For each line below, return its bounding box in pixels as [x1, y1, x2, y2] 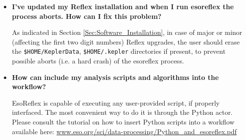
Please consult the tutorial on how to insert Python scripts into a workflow [12, 117, 234, 126]
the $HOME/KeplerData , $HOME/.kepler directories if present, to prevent [12, 46, 226, 56]
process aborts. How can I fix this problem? [12, 11, 162, 21]
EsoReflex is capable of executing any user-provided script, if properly [12, 97, 220, 108]
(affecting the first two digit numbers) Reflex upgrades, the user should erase [12, 36, 240, 47]
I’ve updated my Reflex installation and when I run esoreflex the [12, 1, 234, 11]
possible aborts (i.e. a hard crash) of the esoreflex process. [12, 56, 184, 66]
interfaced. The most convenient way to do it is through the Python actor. [12, 107, 233, 117]
